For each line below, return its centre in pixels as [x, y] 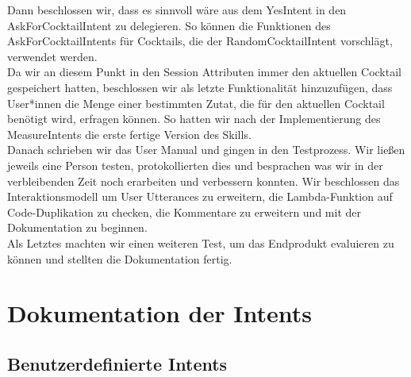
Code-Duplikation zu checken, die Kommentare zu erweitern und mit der [184, 212]
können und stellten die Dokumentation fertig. [120, 258]
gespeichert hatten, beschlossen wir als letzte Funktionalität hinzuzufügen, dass [200, 87]
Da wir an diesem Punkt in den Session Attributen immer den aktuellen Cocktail [204, 72]
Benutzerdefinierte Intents [117, 363]
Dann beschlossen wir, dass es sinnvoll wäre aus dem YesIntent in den [177, 10]
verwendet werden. [52, 56]
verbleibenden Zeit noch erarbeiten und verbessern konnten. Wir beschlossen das [204, 181]
